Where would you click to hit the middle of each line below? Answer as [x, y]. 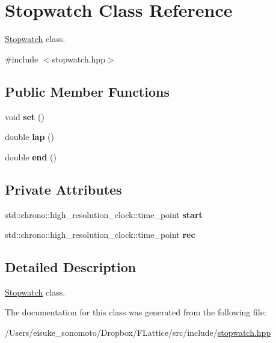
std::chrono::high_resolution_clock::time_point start [104, 214]
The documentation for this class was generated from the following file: [136, 312]
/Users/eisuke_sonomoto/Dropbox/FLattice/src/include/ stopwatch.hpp [138, 332]
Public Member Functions [87, 91]
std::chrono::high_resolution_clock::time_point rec [100, 235]
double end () [31, 156]
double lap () [29, 137]
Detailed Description [71, 267]
